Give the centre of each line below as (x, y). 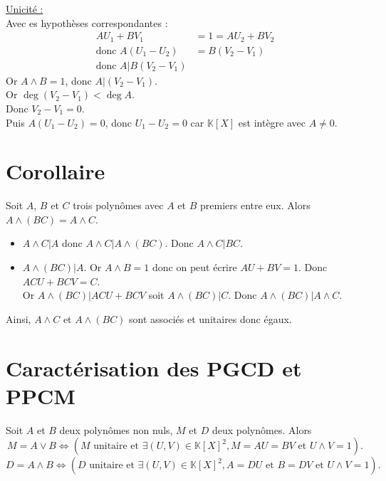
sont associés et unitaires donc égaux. (210, 318)
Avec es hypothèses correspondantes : (87, 22)
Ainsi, (19, 318)
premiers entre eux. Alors (255, 205)
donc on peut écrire (195, 267)
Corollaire (56, 171)
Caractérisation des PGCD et (154, 368)
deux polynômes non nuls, (116, 429)
